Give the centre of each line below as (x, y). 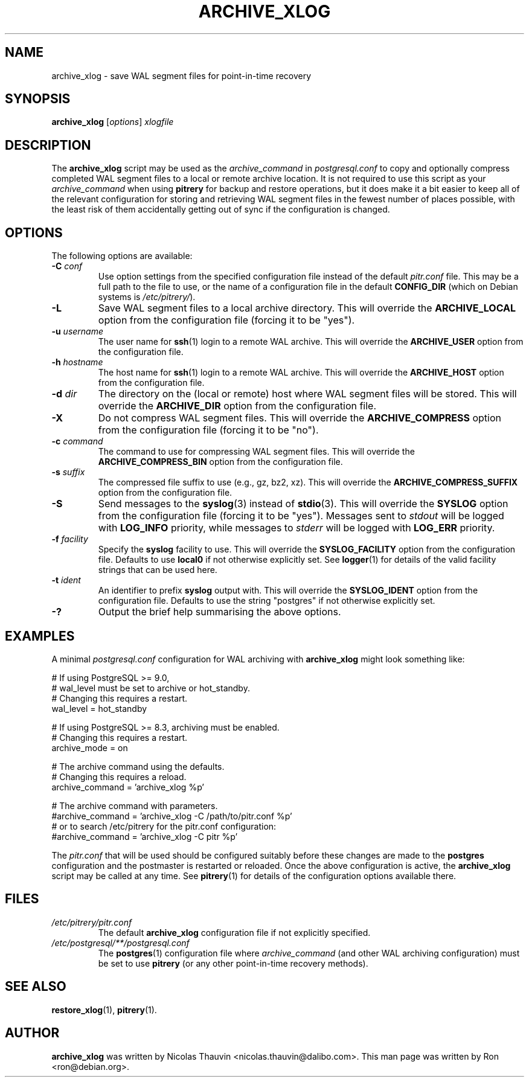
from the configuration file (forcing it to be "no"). (208, 430)
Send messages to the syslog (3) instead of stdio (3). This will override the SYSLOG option (303, 504)
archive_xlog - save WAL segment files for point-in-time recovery (181, 75)
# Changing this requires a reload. (119, 776)
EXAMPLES (40, 636)
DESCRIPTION (48, 145)
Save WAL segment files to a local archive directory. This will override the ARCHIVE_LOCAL (307, 308)
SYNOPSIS (38, 99)
